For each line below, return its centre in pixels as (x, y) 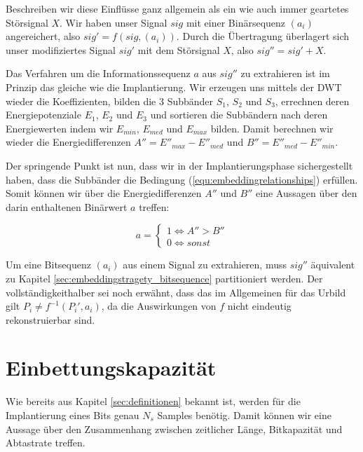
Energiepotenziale (43, 115)
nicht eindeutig (259, 306)
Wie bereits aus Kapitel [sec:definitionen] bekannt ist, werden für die (153, 401)
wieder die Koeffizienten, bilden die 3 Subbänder (110, 101)
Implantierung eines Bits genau (73, 415)
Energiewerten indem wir (60, 128)
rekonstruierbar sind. (50, 319)
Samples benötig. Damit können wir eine (244, 415)
